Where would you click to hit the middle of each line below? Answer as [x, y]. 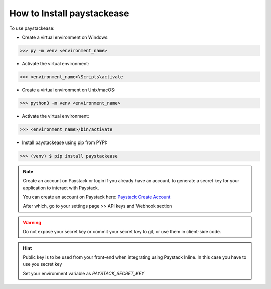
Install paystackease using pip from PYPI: [65, 142]
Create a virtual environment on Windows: [65, 37]
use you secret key [42, 264]
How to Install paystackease [69, 13]
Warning [32, 222]
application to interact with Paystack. [61, 188]
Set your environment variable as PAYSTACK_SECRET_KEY [84, 273]
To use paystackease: [32, 28]
